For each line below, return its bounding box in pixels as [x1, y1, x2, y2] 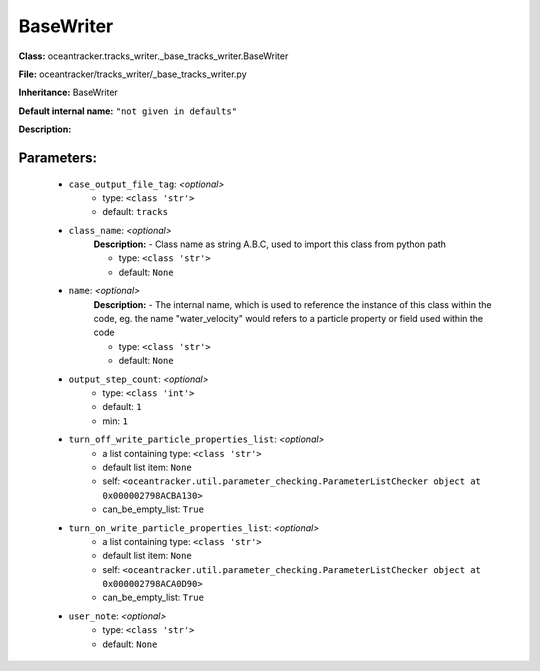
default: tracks [102, 206, 169, 218]
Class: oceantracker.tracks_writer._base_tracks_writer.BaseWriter [18, 50, 289, 62]
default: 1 [102, 401, 142, 413]
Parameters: [18, 149, 97, 166]
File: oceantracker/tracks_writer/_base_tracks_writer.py [18, 68, 247, 80]
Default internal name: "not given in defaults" [18, 105, 238, 117]
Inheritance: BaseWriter [18, 86, 119, 99]
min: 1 [102, 415, 129, 427]
